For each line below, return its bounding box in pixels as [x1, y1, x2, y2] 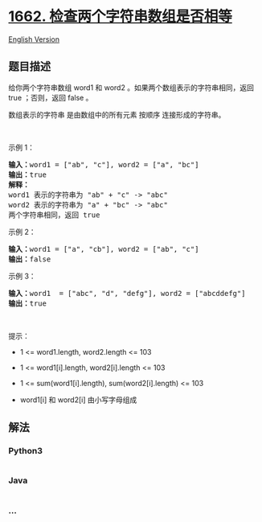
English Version [8, 34, 60, 44]
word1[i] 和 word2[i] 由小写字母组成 [19, 395, 137, 405]
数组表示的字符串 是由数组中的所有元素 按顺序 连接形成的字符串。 [8, 109, 226, 119]
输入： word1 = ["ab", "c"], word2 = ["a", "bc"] [8, 160, 199, 169]
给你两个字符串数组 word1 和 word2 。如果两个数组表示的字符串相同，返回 [8, 82, 255, 92]
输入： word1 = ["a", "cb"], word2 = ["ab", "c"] [8, 245, 199, 253]
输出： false [8, 254, 51, 264]
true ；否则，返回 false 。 [8, 92, 93, 102]
